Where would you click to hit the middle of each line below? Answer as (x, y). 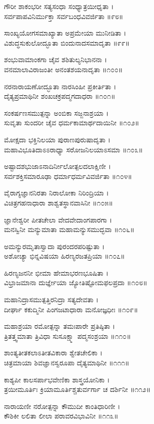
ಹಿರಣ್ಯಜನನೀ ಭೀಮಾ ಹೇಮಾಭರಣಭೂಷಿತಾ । (56, 272)
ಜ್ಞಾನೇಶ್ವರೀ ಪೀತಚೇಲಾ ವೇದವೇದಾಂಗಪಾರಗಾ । (58, 219)
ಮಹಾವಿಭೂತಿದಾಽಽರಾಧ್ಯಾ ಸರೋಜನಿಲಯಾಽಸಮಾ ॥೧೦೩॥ (73, 149)
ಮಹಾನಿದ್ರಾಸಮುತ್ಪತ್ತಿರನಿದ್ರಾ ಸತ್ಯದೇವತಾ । (51, 299)
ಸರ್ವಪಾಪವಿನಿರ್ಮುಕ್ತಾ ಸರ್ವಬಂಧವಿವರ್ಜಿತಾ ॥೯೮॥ (64, 16)
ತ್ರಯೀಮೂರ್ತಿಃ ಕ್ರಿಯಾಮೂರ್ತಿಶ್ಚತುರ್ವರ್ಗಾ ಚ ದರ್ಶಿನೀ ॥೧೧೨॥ (77, 389)
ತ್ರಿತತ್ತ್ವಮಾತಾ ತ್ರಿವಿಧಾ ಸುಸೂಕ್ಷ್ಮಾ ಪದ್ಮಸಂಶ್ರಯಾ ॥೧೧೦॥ (67, 336)
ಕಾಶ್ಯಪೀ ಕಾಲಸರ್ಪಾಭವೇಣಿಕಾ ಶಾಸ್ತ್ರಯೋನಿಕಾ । (57, 379)
